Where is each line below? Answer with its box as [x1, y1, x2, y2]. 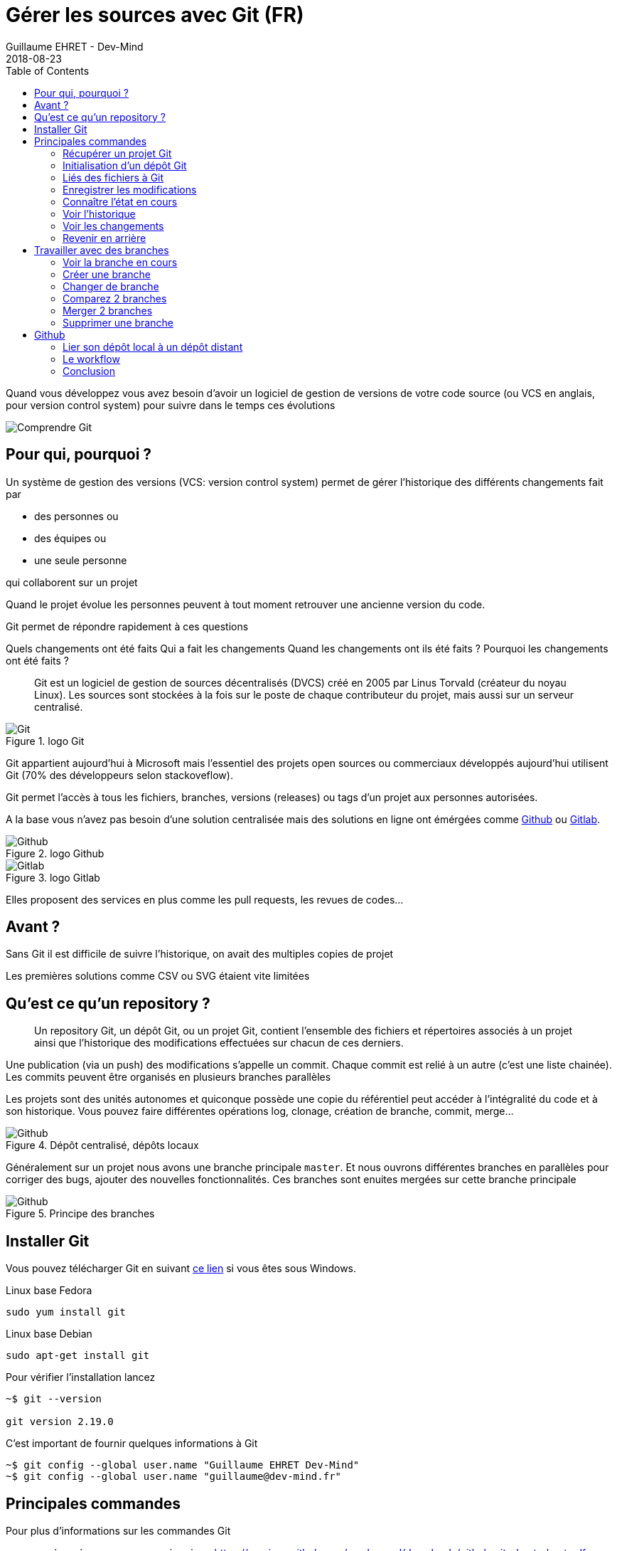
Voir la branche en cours [63, 255, 178, 268]
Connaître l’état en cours [63, 195, 178, 208]
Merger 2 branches [63, 304, 153, 317]
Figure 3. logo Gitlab [6, 871, 100, 884]
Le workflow [63, 352, 120, 365]
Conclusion [63, 364, 116, 377]
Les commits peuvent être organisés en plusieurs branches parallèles [6, 1071, 331, 1084]
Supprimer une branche [63, 316, 173, 329]
